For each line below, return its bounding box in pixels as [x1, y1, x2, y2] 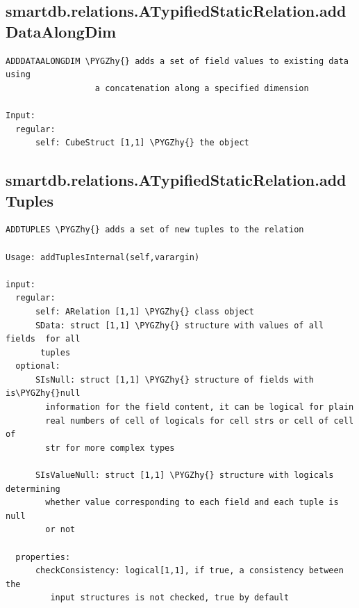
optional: [15, 361, 60, 371]
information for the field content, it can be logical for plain [45, 402, 354, 413]
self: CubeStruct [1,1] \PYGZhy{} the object [35, 138, 249, 148]
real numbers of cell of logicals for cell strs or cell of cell [45, 415, 354, 426]
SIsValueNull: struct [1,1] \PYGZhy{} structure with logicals [35, 470, 334, 481]
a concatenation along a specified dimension [94, 83, 309, 93]
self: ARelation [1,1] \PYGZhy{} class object [35, 306, 254, 317]
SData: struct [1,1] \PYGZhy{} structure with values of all [35, 320, 324, 330]
